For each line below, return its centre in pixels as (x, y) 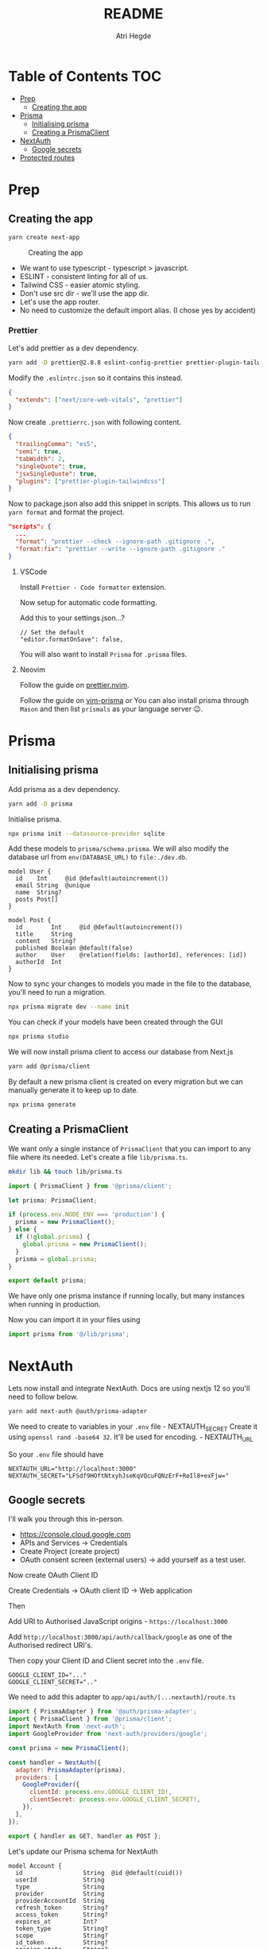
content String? (46, 941)
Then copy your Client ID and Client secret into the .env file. (106, 1661)
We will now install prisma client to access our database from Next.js (121, 1052)
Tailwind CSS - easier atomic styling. (80, 285)
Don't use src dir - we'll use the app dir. (84, 293)
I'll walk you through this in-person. (66, 1519)
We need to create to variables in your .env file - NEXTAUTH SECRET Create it (133, 1427)
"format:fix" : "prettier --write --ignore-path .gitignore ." (120, 549)
